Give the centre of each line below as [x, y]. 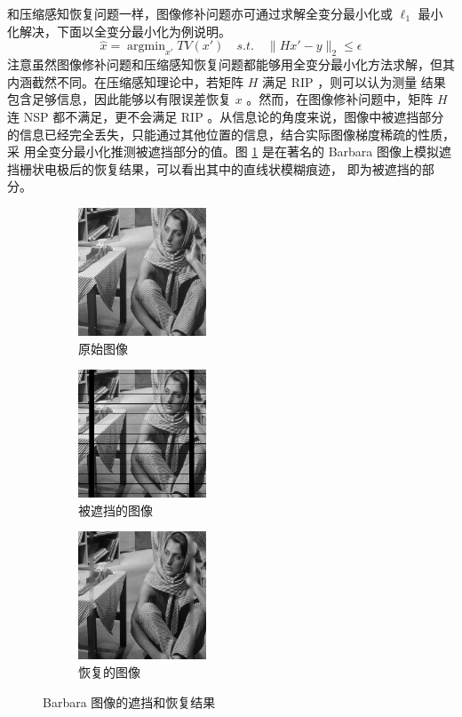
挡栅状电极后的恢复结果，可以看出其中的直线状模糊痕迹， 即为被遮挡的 [215, 168]
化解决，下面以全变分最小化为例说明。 [119, 31]
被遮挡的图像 [115, 510]
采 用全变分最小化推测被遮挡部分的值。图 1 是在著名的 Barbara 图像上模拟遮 [229, 151]
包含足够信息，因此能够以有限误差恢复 [119, 99]
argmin [146, 47]
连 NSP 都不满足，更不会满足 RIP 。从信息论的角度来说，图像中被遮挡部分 [226, 116]
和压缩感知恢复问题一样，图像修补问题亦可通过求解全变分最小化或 [200, 13]
